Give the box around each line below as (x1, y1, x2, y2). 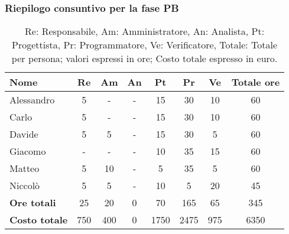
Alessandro (9, 93, 55, 107)
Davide (9, 127, 38, 141)
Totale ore (231, 75, 280, 89)
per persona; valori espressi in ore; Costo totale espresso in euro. (11, 51, 278, 66)
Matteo (9, 161, 40, 175)
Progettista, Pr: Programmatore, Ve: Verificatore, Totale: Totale (12, 38, 278, 52)
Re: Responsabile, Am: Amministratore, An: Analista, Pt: (25, 24, 265, 38)
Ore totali (9, 196, 56, 210)
